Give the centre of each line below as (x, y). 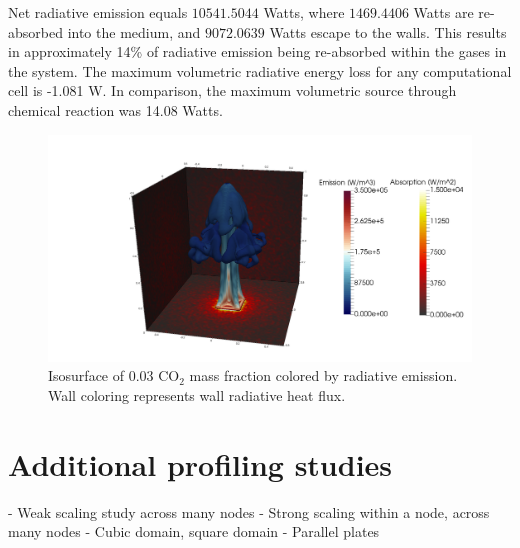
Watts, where (304, 12)
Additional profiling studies (200, 463)
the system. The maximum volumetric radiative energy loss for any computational (260, 70)
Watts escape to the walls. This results (388, 31)
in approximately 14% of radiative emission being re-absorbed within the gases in (257, 51)
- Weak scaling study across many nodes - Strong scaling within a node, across (249, 511)
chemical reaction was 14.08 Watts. (115, 109)
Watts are (443, 12)
